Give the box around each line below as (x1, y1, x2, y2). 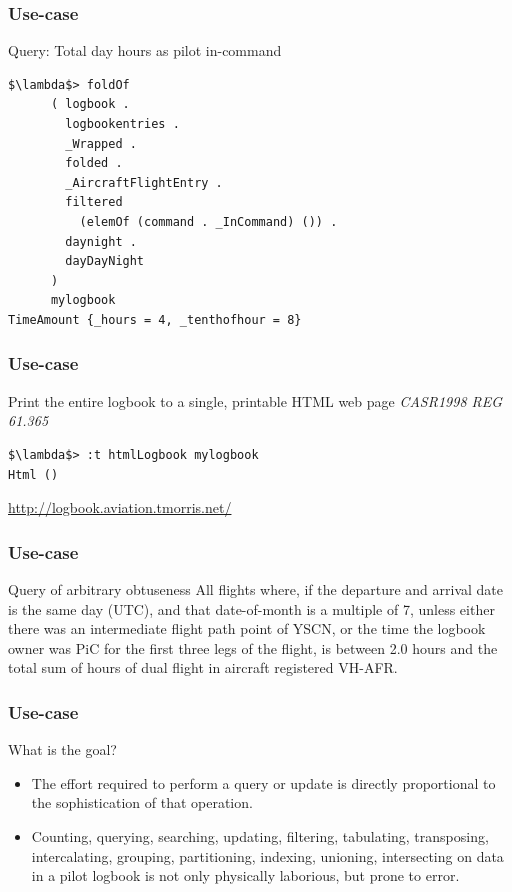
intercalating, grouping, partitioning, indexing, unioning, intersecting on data (31, 845, 504, 866)
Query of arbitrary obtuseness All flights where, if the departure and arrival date (8, 578, 503, 599)
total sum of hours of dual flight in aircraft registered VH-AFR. (8, 657, 398, 678)
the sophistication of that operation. (31, 792, 253, 813)
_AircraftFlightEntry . (65, 175, 223, 190)
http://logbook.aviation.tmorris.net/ (8, 497, 232, 518)
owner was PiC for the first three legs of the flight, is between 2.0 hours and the (8, 637, 498, 658)
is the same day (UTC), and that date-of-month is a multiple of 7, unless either (8, 598, 495, 619)
